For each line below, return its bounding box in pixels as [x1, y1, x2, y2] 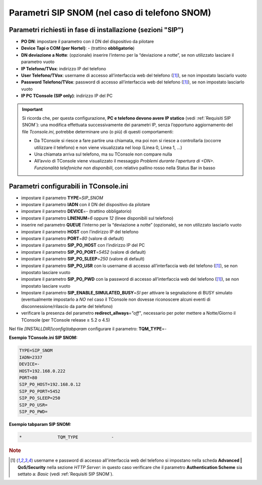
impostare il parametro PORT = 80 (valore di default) [21, 235, 124, 241]
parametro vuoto [21, 59, 55, 65]
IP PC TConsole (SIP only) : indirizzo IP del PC [21, 93, 113, 99]
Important [22, 106, 43, 112]
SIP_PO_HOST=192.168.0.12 [19, 382, 81, 388]
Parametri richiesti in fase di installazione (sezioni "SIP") [9, 26, 184, 34]
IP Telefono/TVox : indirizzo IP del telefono [21, 65, 106, 71]
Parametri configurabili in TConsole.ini [9, 182, 129, 190]
